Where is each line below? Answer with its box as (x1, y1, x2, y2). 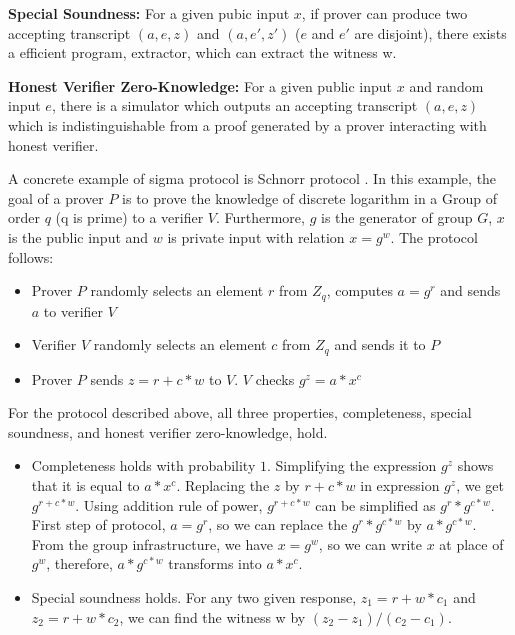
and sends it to (334, 334, 426, 355)
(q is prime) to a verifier (55, 207, 204, 228)
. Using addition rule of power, (75, 494, 263, 515)
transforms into (168, 553, 262, 574)
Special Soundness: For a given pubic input (8, 3, 290, 23)
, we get (456, 475, 504, 495)
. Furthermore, (215, 207, 305, 228)
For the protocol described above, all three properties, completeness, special (8, 402, 472, 423)
